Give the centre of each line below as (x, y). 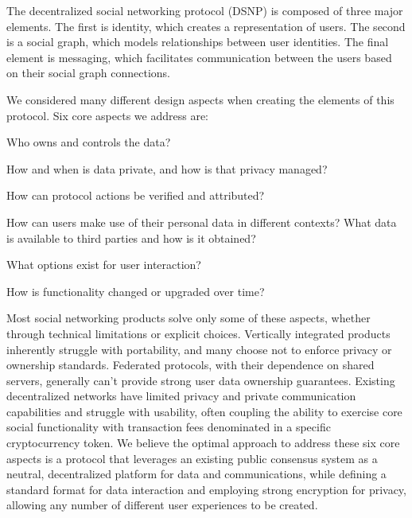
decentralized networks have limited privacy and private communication (181, 396)
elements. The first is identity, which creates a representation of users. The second (206, 26)
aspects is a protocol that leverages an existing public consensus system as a (192, 458)
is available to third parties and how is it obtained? (131, 238)
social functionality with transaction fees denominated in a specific (169, 427)
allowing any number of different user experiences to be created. (162, 505)
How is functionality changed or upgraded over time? (136, 291)
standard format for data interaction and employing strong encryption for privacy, (206, 489)
